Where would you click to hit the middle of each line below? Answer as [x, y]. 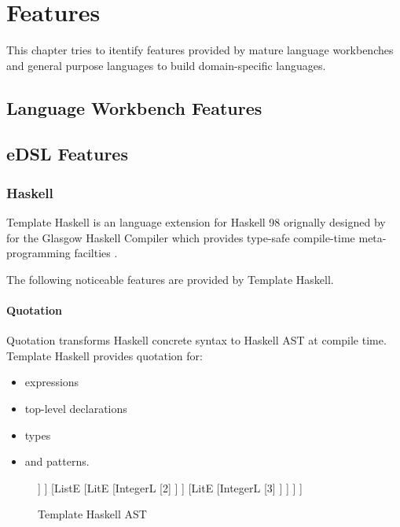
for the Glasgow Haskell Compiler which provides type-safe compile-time [181, 237]
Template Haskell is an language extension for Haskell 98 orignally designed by [196, 222]
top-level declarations [76, 409]
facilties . [96, 253]
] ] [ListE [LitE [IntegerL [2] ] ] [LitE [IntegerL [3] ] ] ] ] [170, 487]
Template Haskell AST [92, 514]
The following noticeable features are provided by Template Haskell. [170, 279]
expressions [52, 382]
